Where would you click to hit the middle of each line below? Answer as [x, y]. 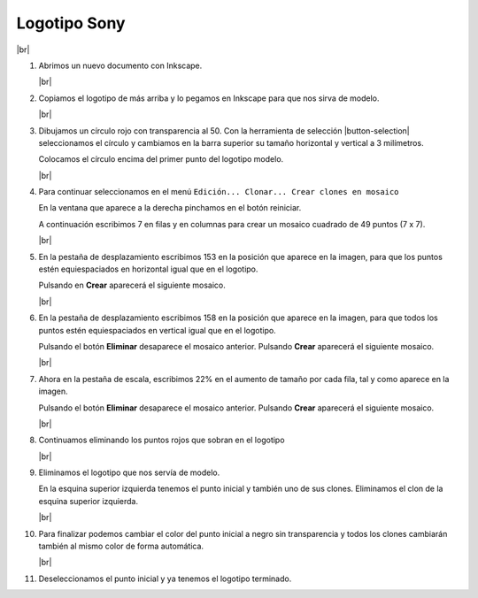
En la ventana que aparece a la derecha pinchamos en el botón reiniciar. [170, 208]
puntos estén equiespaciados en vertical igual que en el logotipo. [157, 330]
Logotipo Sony [71, 23]
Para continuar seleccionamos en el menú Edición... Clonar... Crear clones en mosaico [219, 192]
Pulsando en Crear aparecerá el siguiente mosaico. [132, 285]
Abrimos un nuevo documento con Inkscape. [120, 65]
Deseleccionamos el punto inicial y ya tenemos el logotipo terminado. [165, 579]
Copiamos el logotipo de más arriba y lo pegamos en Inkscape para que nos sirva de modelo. [209, 98]
